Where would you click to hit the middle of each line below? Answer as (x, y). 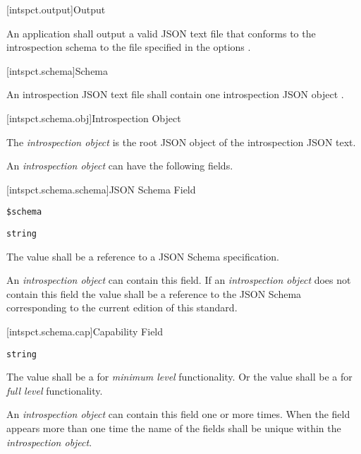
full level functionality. (55, 390)
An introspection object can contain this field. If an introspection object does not (179, 280)
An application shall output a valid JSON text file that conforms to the (161, 33)
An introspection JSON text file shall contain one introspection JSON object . (175, 94)
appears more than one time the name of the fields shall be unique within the (174, 428)
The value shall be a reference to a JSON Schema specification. (143, 256)
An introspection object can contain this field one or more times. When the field (178, 414)
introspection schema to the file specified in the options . (129, 47)
